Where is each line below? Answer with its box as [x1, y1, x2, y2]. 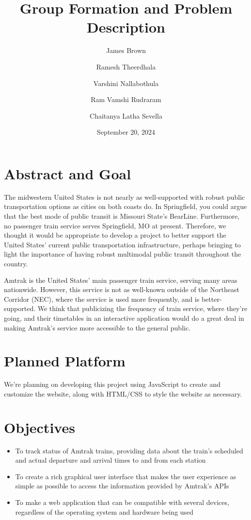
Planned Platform [4, 351, 125, 371]
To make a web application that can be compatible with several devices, [15, 497, 229, 507]
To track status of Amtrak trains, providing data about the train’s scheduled [15, 445, 243, 455]
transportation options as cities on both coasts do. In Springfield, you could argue [4, 201, 247, 211]
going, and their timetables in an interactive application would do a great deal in [4, 312, 244, 323]
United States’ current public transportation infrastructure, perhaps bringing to [4, 239, 241, 249]
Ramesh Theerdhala [96, 61, 156, 71]
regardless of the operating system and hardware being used [15, 506, 194, 517]
